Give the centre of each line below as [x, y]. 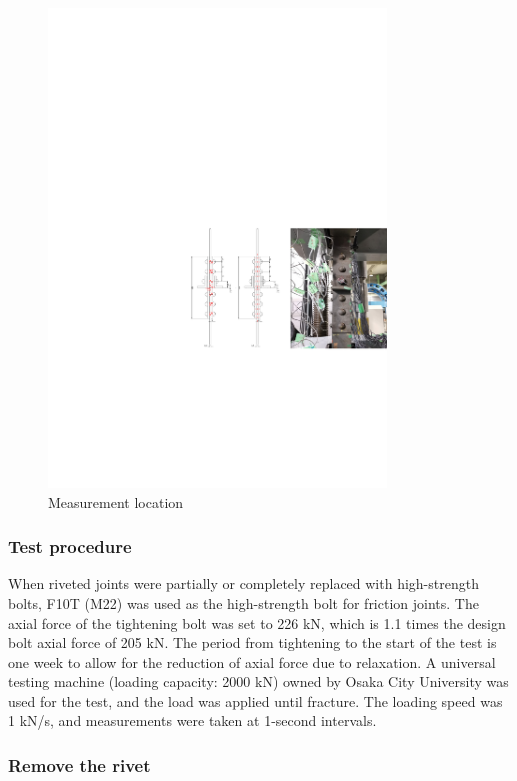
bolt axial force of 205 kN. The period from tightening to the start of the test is [252, 642]
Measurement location [116, 501]
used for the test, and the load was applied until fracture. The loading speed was [255, 700]
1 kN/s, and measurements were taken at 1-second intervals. [192, 720]
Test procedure [70, 546]
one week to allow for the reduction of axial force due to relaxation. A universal [252, 661]
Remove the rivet [79, 765]
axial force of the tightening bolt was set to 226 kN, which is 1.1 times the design [257, 622]
